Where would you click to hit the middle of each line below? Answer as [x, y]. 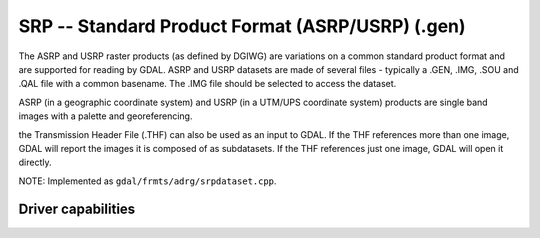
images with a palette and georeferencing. [105, 116]
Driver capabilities [77, 209]
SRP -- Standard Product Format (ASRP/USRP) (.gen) [242, 26]
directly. [35, 162]
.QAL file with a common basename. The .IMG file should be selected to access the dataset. [207, 84]
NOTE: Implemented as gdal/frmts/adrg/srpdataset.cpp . [147, 181]
